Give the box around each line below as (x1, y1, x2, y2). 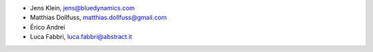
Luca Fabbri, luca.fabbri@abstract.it (30, 33, 133, 41)
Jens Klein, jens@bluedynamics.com (30, 4, 135, 12)
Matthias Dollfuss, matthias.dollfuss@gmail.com (30, 14, 167, 22)
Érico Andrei (30, 23, 66, 31)
